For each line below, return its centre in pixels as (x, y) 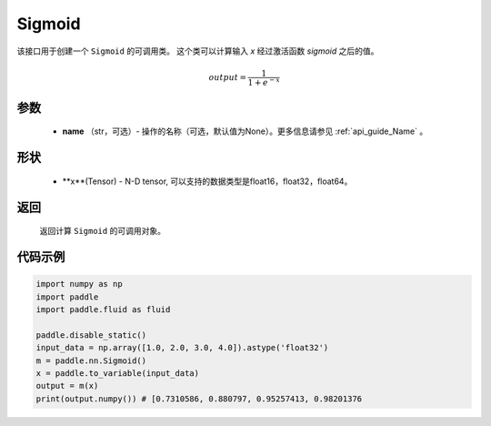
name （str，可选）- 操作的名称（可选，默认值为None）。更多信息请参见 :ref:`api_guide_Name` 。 (245, 131)
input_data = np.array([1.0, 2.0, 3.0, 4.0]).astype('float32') (182, 348)
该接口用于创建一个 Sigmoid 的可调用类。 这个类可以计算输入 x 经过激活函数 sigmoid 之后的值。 (198, 51)
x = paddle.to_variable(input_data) (118, 373)
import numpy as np (79, 284)
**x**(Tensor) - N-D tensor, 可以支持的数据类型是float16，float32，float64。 (207, 181)
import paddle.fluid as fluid (103, 309)
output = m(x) (67, 386)
